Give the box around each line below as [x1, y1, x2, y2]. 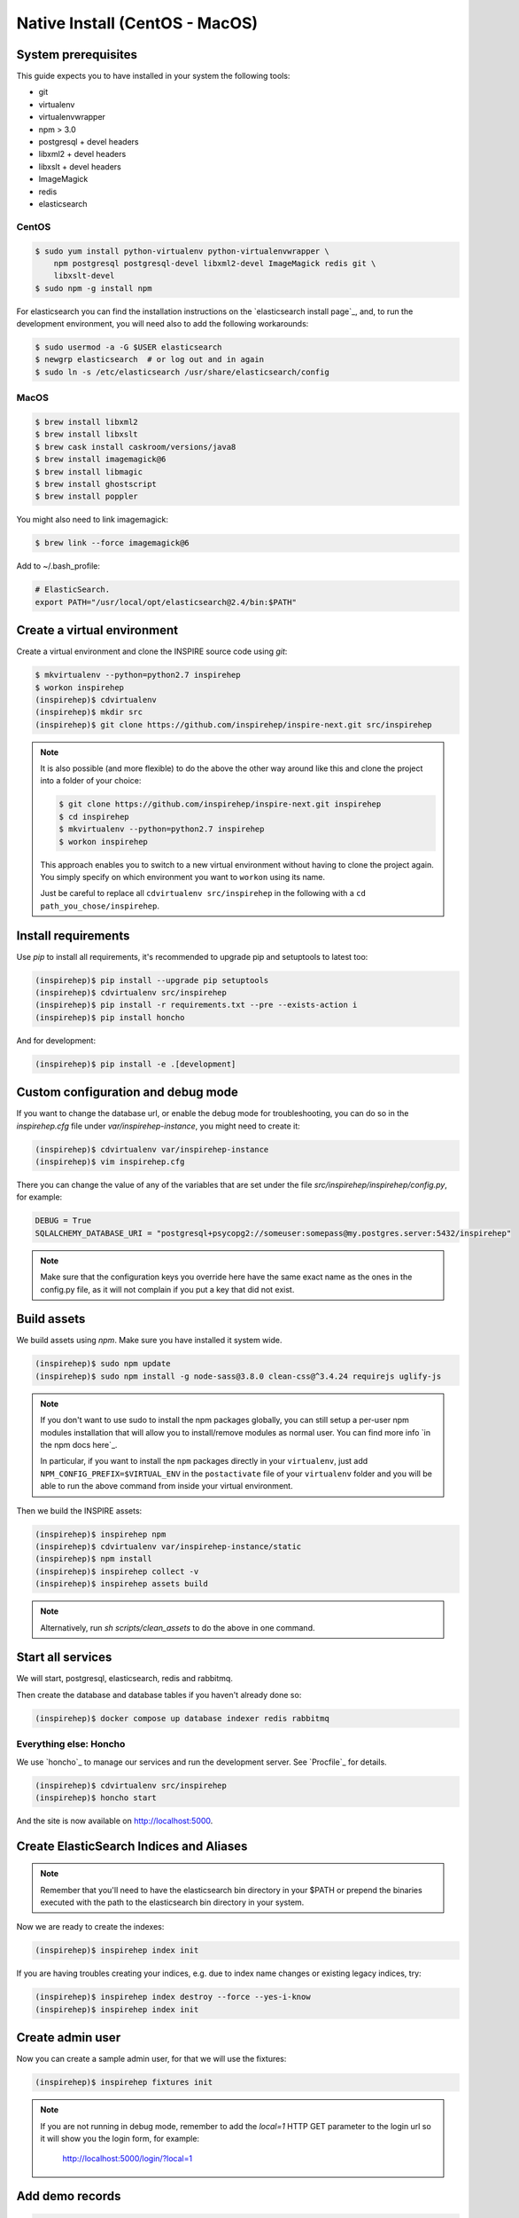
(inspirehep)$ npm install [35, 1553, 152, 1564]
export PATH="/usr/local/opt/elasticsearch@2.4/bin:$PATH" [35, 597, 297, 607]
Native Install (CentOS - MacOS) [16, 13, 259, 33]
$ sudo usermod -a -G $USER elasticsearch [35, 342, 222, 352]
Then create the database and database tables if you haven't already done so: [16, 1689, 302, 1700]
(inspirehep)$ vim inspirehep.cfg [35, 1157, 185, 1167]
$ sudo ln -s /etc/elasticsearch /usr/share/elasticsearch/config [35, 366, 329, 377]
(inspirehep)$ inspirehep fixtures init [35, 2077, 213, 2088]
